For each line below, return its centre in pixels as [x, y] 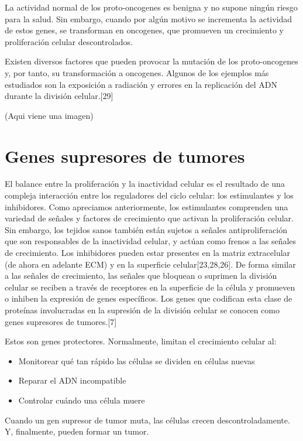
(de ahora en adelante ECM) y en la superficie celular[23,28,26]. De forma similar [150, 264]
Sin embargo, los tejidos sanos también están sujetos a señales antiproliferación [146, 229]
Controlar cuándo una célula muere [82, 400]
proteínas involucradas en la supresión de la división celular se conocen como [142, 310]
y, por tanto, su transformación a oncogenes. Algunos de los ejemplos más [137, 72]
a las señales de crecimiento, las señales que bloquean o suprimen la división [141, 276]
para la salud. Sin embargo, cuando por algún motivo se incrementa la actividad [149, 18]
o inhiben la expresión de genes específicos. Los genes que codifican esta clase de [149, 298]
